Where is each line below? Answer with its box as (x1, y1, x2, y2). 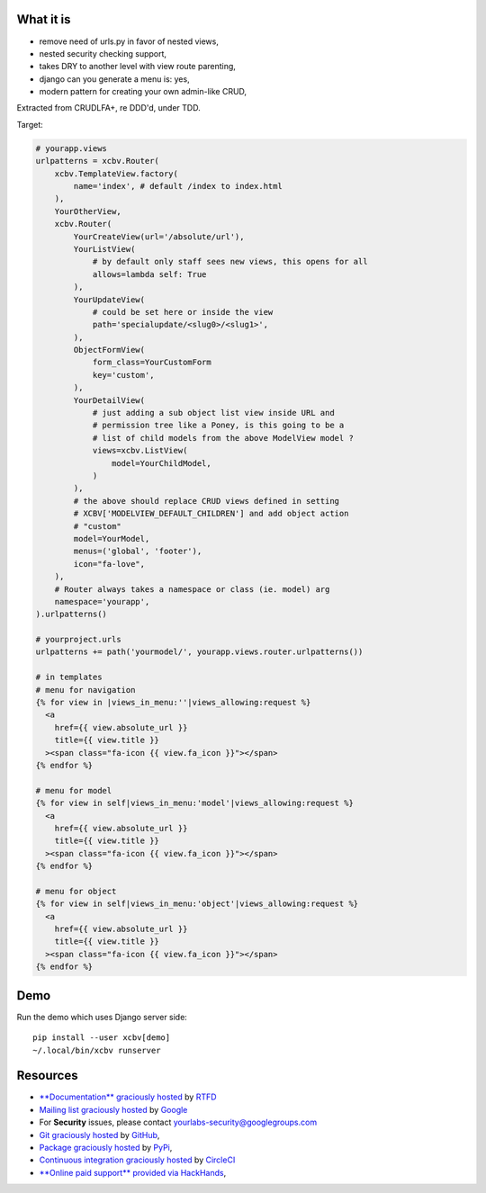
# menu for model (35, 785, 112, 795)
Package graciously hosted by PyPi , (39, 1142, 173, 1153)
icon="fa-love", (73, 559, 146, 569)
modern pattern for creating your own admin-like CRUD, (39, 86, 247, 97)
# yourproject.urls (35, 634, 121, 645)
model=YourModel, (73, 534, 150, 543)
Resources (16, 1068, 78, 1083)
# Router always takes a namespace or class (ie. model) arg (54, 584, 330, 594)
